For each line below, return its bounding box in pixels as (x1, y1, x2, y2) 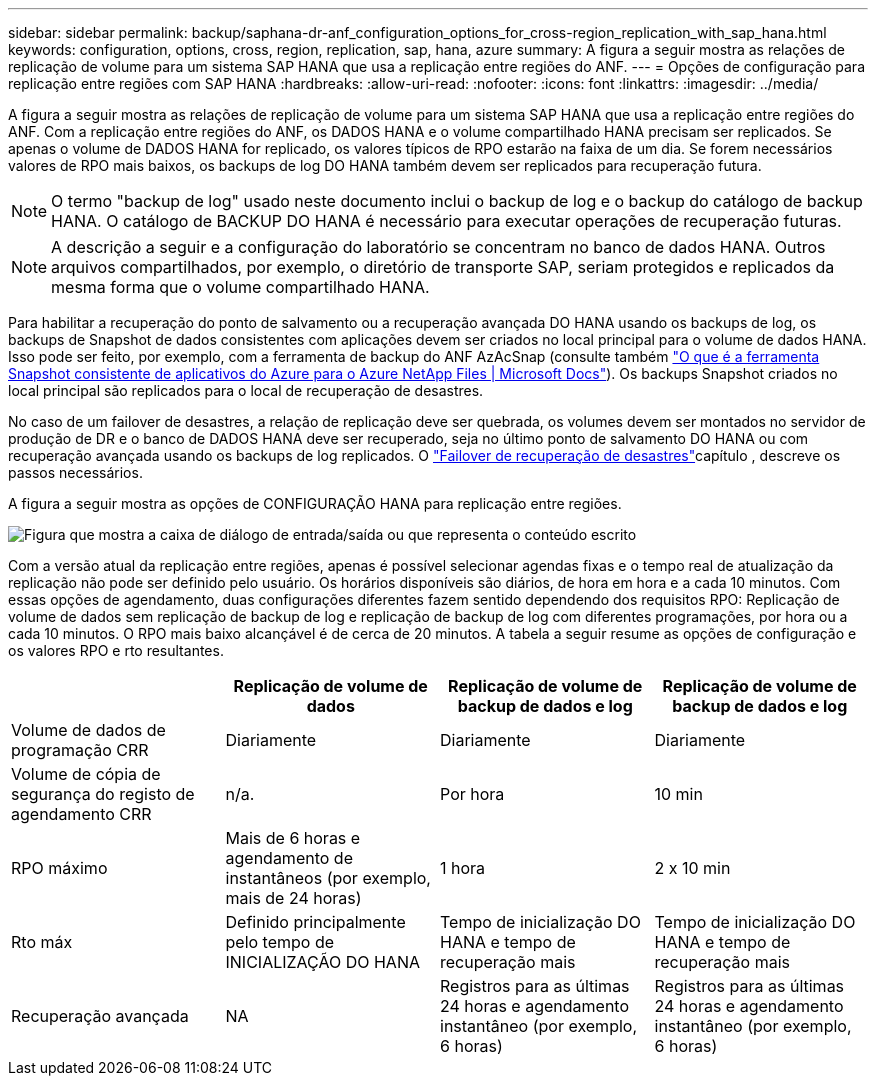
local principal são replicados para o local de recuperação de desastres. (8, 382, 484, 399)
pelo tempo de (225, 932, 335, 952)
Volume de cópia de (11, 764, 161, 784)
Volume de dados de (11, 720, 166, 740)
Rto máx (11, 932, 73, 952)
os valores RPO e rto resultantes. (8, 642, 224, 659)
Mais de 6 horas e (225, 828, 361, 848)
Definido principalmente (225, 912, 406, 932)
